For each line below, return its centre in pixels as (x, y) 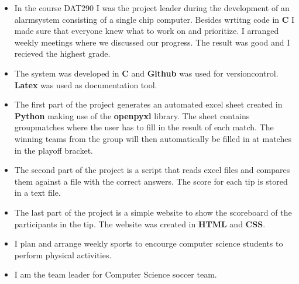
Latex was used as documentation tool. (86, 84)
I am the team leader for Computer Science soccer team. (116, 274)
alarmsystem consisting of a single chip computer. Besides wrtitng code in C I (154, 19)
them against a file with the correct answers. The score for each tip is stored (151, 181)
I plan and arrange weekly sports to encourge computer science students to (149, 243)
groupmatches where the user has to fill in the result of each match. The (144, 127)
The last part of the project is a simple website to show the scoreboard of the (153, 212)
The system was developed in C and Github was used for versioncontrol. (146, 73)
